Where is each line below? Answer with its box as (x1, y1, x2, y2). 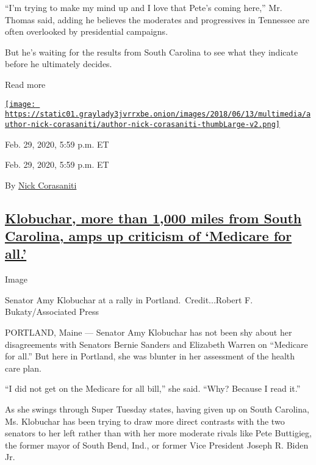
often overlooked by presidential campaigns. (5, 25, 168, 38)
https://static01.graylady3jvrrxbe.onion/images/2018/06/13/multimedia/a (5, 110, 311, 119)
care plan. (5, 361, 41, 374)
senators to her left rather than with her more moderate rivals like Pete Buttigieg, (5, 427, 312, 439)
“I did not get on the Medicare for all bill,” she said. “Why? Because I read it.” (5, 382, 301, 395)
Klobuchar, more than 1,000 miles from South (5, 208, 302, 227)
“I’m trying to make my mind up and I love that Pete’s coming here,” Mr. (5, 1, 282, 13)
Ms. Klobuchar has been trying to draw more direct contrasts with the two (5, 414, 285, 427)
